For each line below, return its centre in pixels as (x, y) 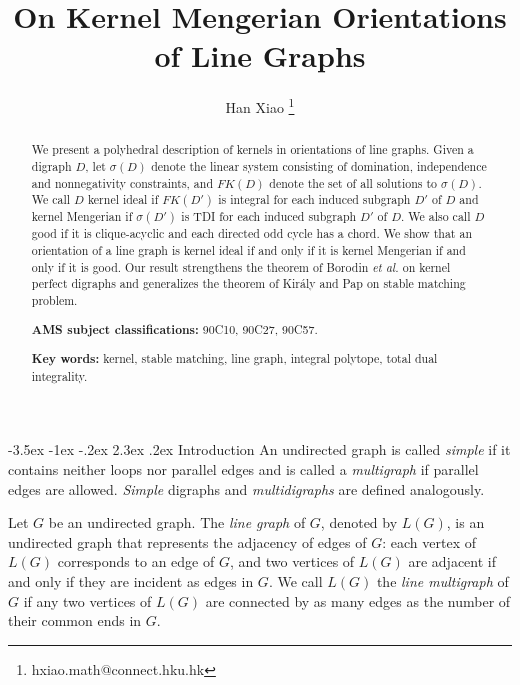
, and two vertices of (292, 561)
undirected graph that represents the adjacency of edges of (187, 541)
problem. (54, 300)
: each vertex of (429, 541)
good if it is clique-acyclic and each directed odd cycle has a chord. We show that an (251, 233)
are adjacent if (452, 561)
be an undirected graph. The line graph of (177, 522)
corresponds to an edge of (136, 561)
